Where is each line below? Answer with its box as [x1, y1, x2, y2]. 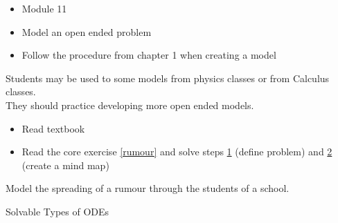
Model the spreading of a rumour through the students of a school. [6, 181, 290, 195]
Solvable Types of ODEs [6, 204, 109, 218]
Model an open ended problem [21, 24, 152, 39]
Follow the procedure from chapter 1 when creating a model [21, 48, 276, 62]
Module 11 [21, 1, 67, 15]
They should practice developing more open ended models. [6, 97, 254, 112]
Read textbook [21, 121, 85, 135]
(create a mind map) [21, 157, 109, 172]
